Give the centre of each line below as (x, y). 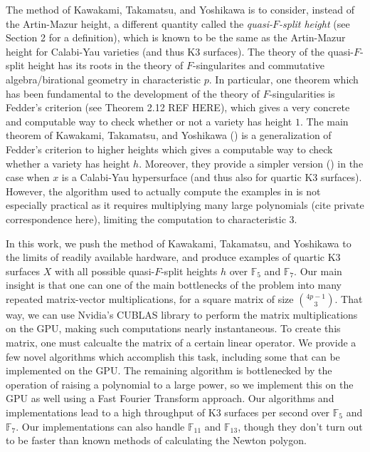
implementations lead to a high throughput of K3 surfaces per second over (168, 412)
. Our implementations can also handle (100, 426)
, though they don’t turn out (300, 426)
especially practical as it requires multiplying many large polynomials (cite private (185, 205)
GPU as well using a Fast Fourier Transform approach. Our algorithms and (170, 398)
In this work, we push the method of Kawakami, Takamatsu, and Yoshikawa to (179, 243)
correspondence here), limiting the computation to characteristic (146, 219)
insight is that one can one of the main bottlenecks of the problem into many (174, 285)
